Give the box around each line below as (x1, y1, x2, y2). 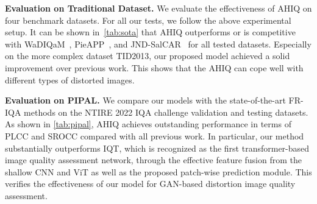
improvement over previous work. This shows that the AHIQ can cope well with (5, 61, 304, 74)
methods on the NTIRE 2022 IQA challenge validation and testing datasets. (24, 105, 308, 118)
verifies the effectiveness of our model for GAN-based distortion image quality (5, 177, 296, 190)
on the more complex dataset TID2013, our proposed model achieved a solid (5, 49, 290, 62)
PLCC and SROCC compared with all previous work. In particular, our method (5, 129, 304, 142)
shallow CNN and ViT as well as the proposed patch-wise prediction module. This (5, 165, 312, 178)
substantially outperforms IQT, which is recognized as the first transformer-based (5, 141, 310, 154)
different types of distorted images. (5, 73, 135, 86)
